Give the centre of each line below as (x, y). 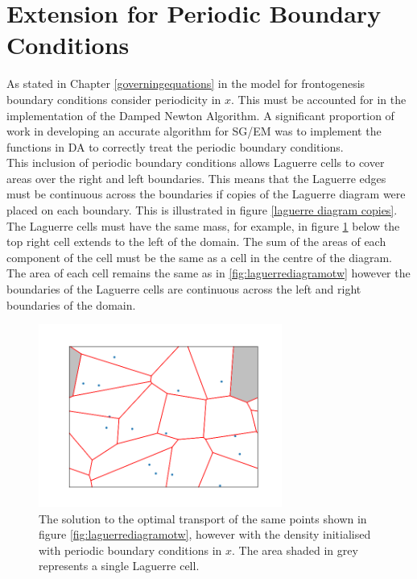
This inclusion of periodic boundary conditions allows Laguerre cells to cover (196, 162)
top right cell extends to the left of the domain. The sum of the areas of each (196, 242)
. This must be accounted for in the (319, 99)
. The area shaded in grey (295, 550)
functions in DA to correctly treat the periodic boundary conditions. (175, 146)
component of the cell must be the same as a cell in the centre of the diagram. (199, 257)
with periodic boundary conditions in (130, 550)
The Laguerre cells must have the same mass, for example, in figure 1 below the (203, 225)
